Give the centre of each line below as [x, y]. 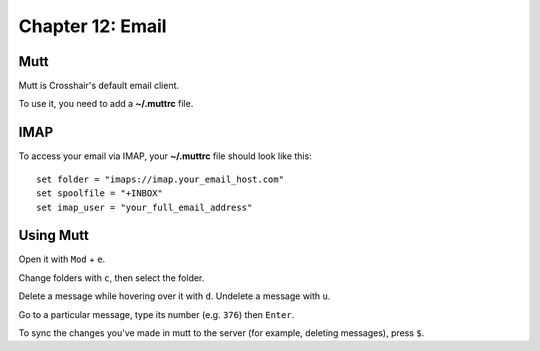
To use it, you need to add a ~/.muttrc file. [106, 104]
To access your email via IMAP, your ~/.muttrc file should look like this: [165, 156]
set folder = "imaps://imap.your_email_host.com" [160, 179]
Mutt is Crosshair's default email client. [99, 86]
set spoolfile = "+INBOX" [100, 193]
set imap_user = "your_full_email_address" [144, 207]
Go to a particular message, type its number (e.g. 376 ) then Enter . [156, 314]
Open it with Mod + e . [62, 259]
